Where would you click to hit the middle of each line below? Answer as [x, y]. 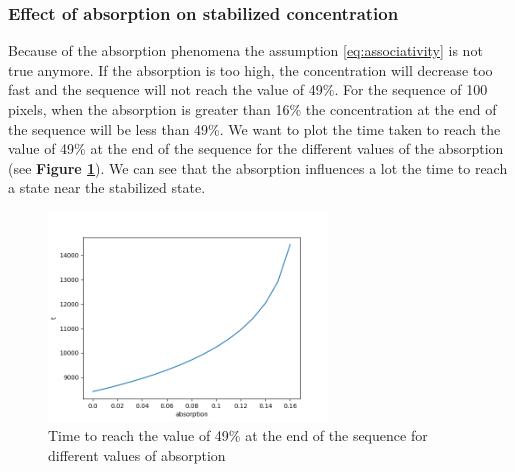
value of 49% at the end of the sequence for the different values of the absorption [256, 148]
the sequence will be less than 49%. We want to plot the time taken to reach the [254, 128]
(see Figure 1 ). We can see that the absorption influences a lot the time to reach [258, 167]
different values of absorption [137, 455]
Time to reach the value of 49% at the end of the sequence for [238, 435]
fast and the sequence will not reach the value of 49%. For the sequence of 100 [248, 89]
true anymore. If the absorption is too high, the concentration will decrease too [250, 69]
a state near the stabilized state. [107, 187]
